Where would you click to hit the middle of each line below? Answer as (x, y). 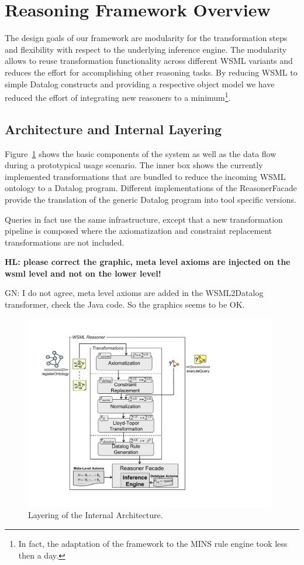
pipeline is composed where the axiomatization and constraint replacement (139, 231)
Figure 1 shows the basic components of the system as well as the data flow (141, 153)
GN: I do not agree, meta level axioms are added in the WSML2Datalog (134, 293)
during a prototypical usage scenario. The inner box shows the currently (134, 165)
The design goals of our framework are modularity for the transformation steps (146, 38)
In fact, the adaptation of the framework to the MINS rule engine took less (153, 543)
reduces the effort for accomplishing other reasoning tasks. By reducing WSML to (151, 72)
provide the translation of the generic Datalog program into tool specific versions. (151, 199)
